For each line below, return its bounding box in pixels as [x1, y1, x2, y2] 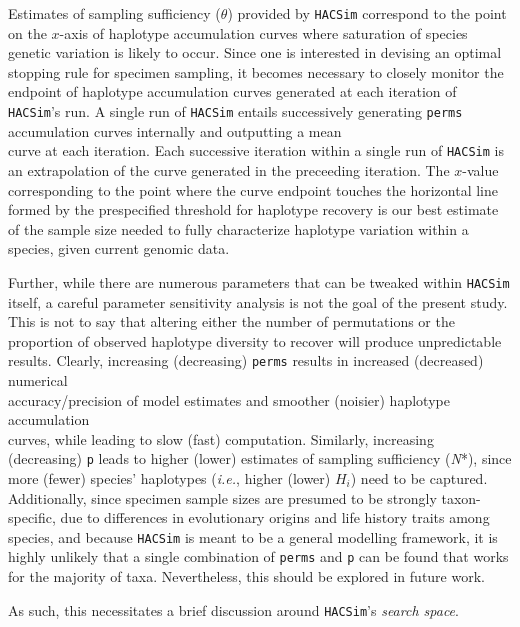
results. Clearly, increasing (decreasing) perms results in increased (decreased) [8, 350, 484, 371]
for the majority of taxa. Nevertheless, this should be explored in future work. [8, 566, 485, 587]
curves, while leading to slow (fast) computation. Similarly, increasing [8, 428, 434, 449]
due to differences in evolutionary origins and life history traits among [60, 507, 490, 528]
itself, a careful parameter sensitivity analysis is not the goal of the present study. [8, 291, 508, 312]
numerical [8, 370, 68, 390]
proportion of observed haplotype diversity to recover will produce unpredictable [8, 330, 502, 351]
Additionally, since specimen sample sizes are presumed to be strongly [8, 487, 437, 508]
